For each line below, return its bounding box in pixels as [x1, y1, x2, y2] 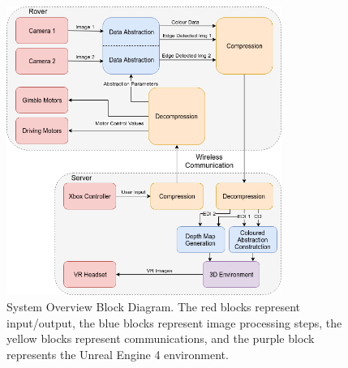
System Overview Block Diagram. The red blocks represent [6, 297, 301, 315]
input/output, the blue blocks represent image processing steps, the [6, 314, 342, 331]
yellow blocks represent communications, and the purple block [6, 330, 315, 347]
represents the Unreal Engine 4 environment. [6, 345, 229, 362]
